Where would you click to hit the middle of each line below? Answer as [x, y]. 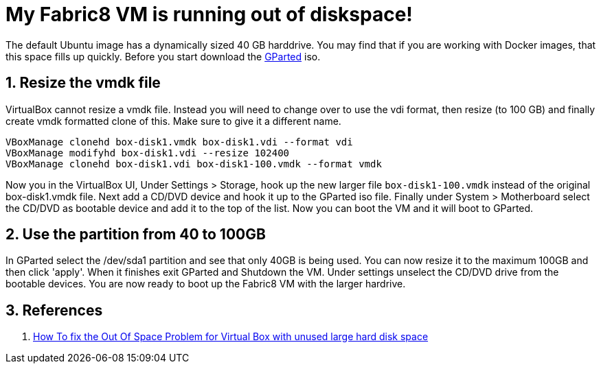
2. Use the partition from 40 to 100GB [136, 235]
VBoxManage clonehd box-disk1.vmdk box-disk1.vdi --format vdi [179, 142]
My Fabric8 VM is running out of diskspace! [209, 14]
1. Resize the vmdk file [83, 83]
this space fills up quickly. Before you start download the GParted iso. [163, 56]
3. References [54, 310]
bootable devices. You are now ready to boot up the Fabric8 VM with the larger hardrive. [206, 284]
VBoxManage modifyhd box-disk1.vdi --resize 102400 [148, 153]
